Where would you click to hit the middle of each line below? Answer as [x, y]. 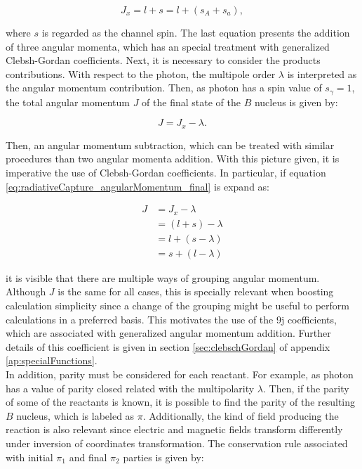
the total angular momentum [68, 102]
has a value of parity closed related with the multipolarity [130, 388]
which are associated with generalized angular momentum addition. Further [168, 333]
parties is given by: [163, 457]
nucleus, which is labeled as [75, 415]
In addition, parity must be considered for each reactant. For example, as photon [180, 374]
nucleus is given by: [296, 102]
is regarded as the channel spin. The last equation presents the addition [196, 32]
